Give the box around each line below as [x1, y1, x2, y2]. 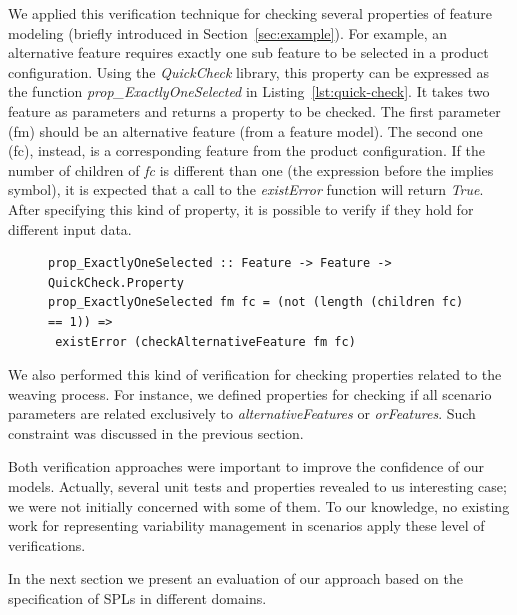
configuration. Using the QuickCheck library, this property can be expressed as [8, 61, 489, 82]
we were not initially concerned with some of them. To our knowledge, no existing [8, 495, 510, 516]
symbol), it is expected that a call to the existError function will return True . [8, 179, 484, 200]
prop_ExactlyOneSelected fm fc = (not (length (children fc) [48, 295, 464, 310]
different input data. [8, 218, 132, 239]
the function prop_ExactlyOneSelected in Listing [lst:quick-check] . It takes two [8, 81, 490, 102]
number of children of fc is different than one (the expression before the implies [8, 159, 494, 180]
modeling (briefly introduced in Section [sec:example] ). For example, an [8, 22, 448, 43]
